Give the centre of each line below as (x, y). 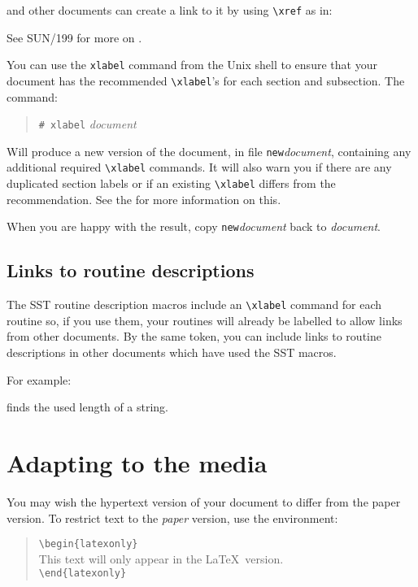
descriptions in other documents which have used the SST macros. (172, 352)
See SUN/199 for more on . (74, 37)
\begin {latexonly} (88, 544)
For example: (39, 379)
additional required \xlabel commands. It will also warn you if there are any (199, 167)
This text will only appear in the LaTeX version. (161, 558)
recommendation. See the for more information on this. (144, 199)
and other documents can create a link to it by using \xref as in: (170, 10)
